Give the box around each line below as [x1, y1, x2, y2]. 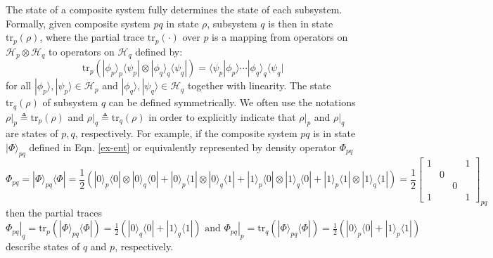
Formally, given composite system [6, 15, 151, 30]
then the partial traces [6, 205, 103, 219]
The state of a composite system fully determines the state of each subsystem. [6, 2, 342, 16]
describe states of [6, 239, 80, 254]
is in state [313, 126, 356, 141]
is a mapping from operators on [212, 30, 348, 44]
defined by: [135, 44, 183, 58]
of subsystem [42, 95, 98, 110]
